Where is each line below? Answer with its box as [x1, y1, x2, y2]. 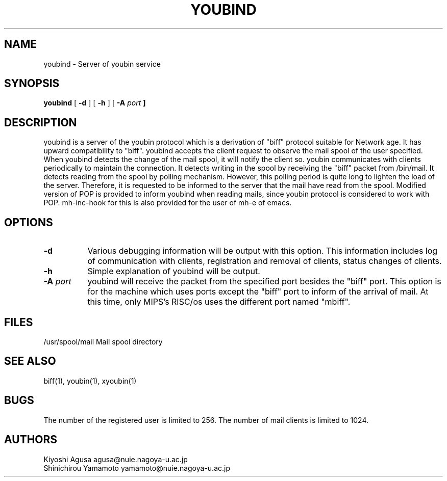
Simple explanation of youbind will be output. [87, 266, 260, 277]
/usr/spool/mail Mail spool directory [43, 337, 163, 346]
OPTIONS [4, 216, 53, 229]
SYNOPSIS [4, 77, 60, 90]
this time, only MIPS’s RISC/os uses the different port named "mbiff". [87, 297, 351, 307]
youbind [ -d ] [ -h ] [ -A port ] [43, 98, 146, 108]
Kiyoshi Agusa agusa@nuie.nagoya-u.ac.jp [43, 455, 188, 464]
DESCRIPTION [4, 116, 77, 129]
